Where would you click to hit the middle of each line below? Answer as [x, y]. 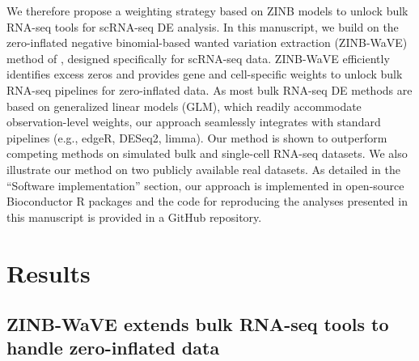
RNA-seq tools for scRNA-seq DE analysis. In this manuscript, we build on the [203, 26]
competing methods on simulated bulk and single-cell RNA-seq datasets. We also [207, 153]
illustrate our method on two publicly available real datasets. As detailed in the [203, 169]
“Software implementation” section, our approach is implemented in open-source [205, 185]
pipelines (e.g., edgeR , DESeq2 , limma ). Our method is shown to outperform [197, 137]
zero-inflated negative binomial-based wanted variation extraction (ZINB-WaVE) [207, 42]
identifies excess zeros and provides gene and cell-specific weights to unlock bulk [205, 74]
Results [49, 272]
